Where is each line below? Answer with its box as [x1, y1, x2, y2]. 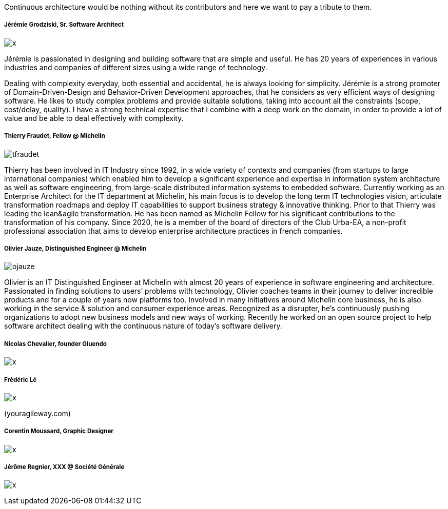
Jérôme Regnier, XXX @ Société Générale [4, 463, 125, 471]
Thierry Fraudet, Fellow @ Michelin [4, 132, 105, 140]
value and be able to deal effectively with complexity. [4, 113, 184, 123]
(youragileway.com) [4, 409, 71, 418]
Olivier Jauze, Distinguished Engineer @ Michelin [4, 245, 147, 252]
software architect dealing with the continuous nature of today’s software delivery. [4, 321, 282, 331]
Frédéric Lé [4, 376, 37, 383]
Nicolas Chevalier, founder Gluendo [4, 340, 107, 348]
